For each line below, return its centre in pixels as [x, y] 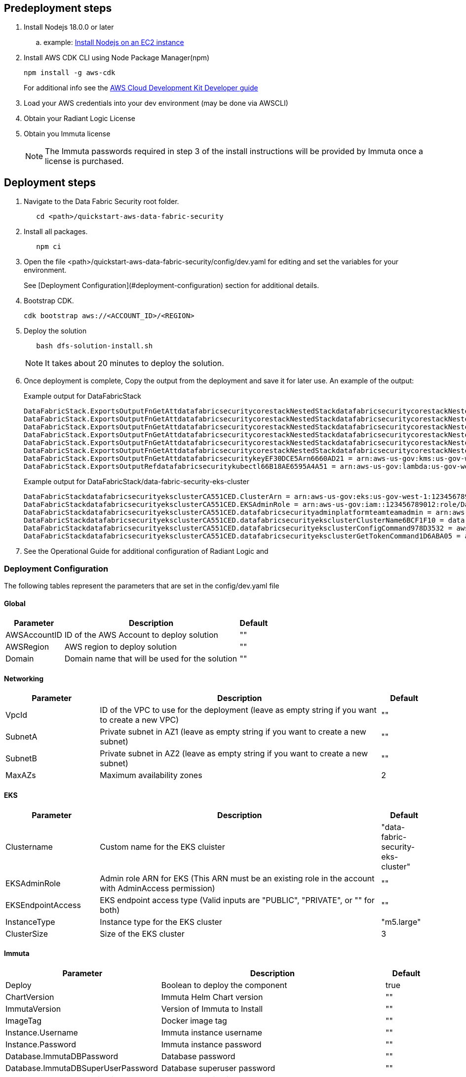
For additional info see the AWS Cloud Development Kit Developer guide [141, 88]
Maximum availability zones [151, 775]
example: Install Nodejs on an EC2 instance [114, 42]
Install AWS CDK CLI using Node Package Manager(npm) [117, 58]
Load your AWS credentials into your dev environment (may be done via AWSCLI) [156, 103]
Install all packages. [56, 232]
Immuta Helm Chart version [212, 997]
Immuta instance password [211, 1044]
